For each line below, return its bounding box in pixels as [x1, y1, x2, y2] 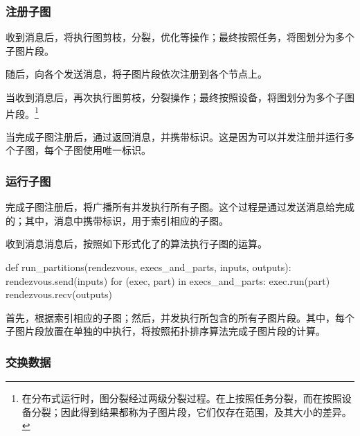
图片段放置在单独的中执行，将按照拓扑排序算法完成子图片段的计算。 [15, 324, 325, 338]
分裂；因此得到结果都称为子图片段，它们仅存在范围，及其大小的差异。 [31, 404, 352, 419]
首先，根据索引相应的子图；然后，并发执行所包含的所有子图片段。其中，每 [6, 310, 345, 324]
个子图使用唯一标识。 [53, 143, 151, 157]
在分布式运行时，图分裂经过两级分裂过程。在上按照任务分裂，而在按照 [21, 391, 342, 406]
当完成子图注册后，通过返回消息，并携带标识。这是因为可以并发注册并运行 [6, 129, 345, 143]
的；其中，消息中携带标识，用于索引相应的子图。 [6, 213, 228, 227]
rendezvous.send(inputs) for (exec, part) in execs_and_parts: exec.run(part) [6, 273, 330, 288]
